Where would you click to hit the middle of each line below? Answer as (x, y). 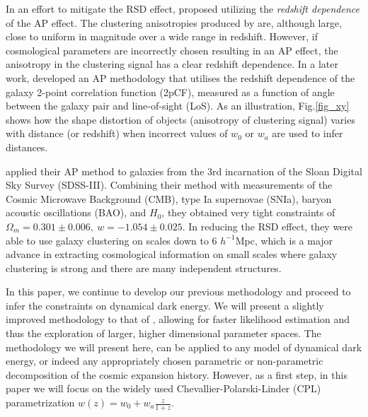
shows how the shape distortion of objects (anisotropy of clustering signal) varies (180, 119)
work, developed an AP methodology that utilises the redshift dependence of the (180, 77)
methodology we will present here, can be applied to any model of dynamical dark (184, 347)
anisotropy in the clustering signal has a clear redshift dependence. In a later (172, 64)
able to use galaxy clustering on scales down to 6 (111, 240)
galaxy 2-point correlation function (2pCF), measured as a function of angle (170, 92)
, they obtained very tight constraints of (248, 212)
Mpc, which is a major (284, 240)
